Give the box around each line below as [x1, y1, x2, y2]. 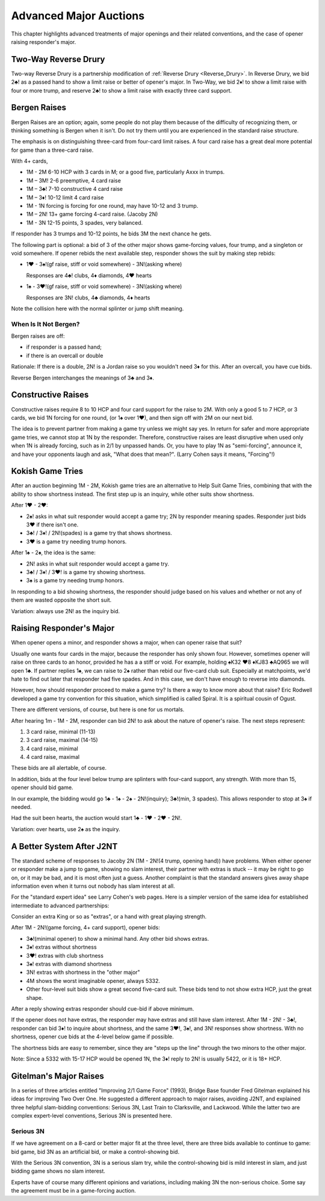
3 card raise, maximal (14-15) [26, 737, 99, 744]
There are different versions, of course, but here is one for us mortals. [11, 706, 185, 713]
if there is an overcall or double [26, 352, 104, 359]
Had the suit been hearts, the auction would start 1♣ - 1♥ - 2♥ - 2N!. [11, 814, 182, 822]
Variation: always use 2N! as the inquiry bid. [11, 607, 120, 614]
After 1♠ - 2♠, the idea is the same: [11, 549, 96, 557]
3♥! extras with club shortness [26, 952, 104, 959]
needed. [11, 803, 32, 811]
